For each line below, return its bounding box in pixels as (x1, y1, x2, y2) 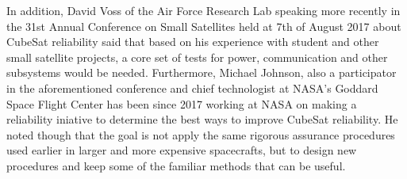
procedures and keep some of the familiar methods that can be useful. (6, 157, 346, 173)
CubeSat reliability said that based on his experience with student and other (6, 33, 379, 50)
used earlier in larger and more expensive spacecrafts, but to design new (6, 142, 357, 158)
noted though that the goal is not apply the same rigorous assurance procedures (6, 126, 395, 143)
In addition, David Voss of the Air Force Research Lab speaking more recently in (6, 2, 401, 18)
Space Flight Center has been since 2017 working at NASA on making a (6, 95, 357, 112)
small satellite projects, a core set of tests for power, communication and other (6, 48, 388, 65)
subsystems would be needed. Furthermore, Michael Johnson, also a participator (6, 64, 397, 81)
